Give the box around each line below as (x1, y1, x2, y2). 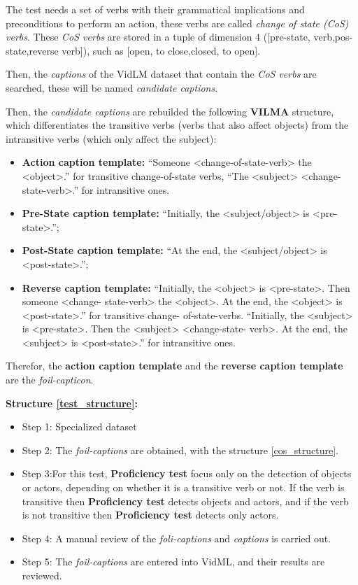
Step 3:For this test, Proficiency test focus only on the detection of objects (22, 466, 352, 481)
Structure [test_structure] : (6, 395, 138, 410)
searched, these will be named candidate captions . (6, 80, 218, 94)
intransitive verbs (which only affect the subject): (6, 131, 217, 146)
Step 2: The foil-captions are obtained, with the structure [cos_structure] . (22, 442, 338, 457)
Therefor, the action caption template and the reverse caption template (6, 358, 343, 373)
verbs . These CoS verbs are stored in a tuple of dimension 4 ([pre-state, (6, 29, 310, 44)
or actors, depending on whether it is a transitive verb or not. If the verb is (22, 480, 345, 495)
